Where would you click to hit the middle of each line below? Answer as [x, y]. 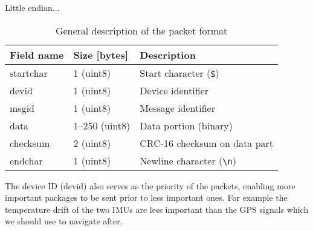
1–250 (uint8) [102, 125]
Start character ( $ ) [179, 73]
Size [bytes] [101, 54]
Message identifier [177, 108]
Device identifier [174, 90]
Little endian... [32, 7]
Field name [37, 54]
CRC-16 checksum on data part [207, 143]
